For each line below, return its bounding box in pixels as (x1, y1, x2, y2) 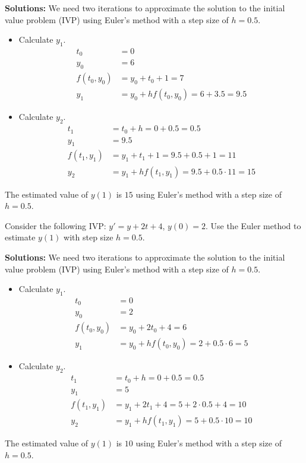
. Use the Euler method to (205, 219, 301, 231)
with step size (64, 231, 113, 243)
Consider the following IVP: (5, 219, 106, 231)
